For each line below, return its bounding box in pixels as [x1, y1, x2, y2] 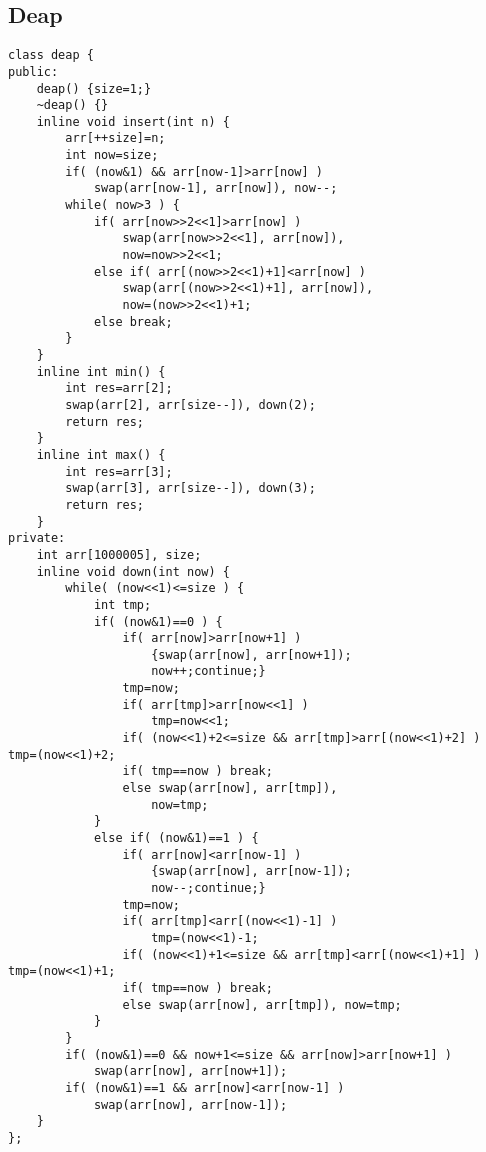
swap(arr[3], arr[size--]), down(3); [65, 481, 316, 496]
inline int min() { [36, 364, 166, 379]
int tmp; [93, 597, 152, 612]
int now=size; [65, 148, 159, 163]
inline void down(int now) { [36, 564, 230, 579]
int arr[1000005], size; [36, 547, 202, 562]
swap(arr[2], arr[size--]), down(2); [65, 397, 316, 412]
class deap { [8, 48, 94, 63]
